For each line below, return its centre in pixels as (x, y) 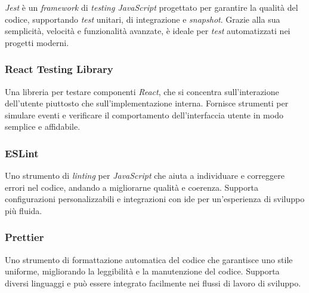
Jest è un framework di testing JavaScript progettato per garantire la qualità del (152, 7)
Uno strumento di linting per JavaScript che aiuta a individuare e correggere (145, 176)
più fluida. (24, 210)
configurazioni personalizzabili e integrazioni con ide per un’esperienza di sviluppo (155, 199)
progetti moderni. (37, 42)
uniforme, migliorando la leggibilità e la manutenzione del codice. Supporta (142, 271)
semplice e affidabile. (43, 126)
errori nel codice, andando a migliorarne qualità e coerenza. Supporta (132, 187)
